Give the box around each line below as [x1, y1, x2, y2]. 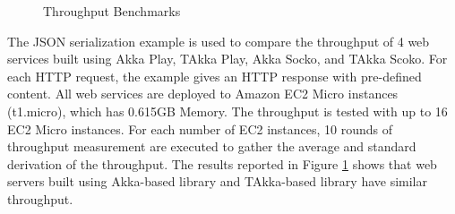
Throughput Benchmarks [43, 2, 181, 20]
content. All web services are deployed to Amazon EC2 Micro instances [7, 84, 399, 103]
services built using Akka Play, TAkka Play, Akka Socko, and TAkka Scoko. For [7, 49, 448, 68]
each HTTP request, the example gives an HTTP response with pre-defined [7, 66, 422, 85]
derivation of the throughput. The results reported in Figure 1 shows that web [7, 154, 437, 173]
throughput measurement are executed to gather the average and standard [7, 137, 416, 156]
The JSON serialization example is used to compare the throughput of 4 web [7, 31, 430, 50]
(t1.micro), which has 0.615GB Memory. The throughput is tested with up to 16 [7, 101, 448, 120]
